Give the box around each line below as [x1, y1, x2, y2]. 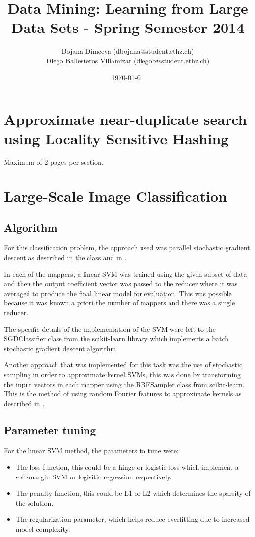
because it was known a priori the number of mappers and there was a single [4, 298, 235, 308]
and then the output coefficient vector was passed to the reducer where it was [4, 278, 238, 289]
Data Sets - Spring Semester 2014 [11, 17, 245, 37]
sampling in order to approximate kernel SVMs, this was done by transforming [4, 369, 241, 379]
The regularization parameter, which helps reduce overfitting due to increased [15, 514, 250, 524]
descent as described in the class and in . [4, 252, 127, 262]
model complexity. [15, 524, 70, 534]
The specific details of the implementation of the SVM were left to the [4, 324, 216, 334]
